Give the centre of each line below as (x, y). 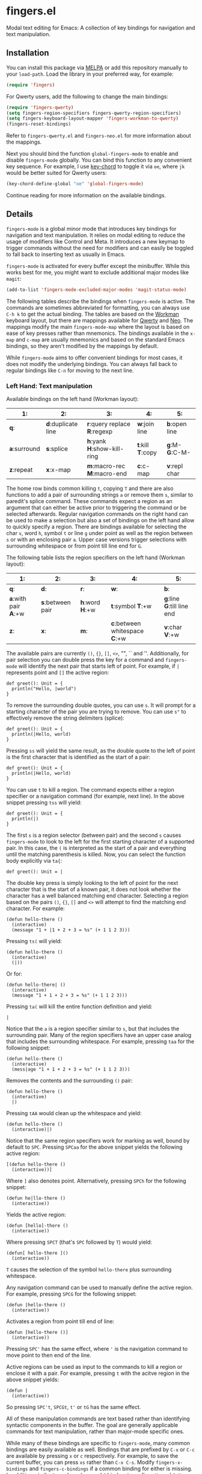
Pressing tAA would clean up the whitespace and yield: (74, 1113)
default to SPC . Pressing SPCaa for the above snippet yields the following (94, 1147)
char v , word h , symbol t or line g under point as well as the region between (99, 533)
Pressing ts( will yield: (34, 941)
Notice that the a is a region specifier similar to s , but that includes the (93, 1029)
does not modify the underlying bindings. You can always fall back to (92, 364)
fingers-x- (170, 1463)
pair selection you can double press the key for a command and (85, 659)
